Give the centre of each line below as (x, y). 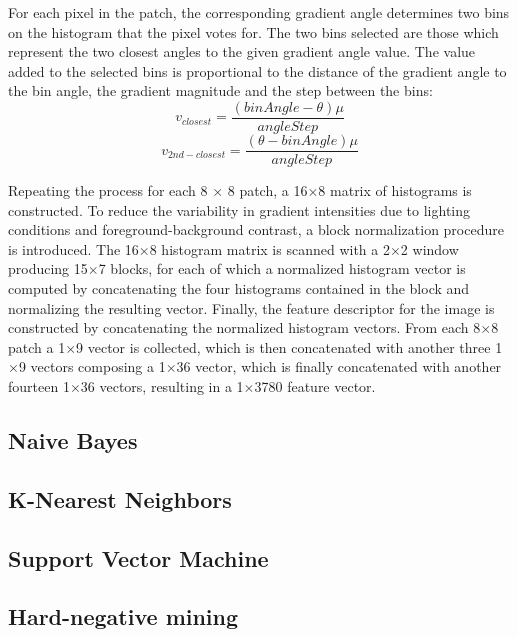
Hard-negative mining (123, 616)
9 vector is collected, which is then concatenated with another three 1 (289, 346)
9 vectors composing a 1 (92, 366)
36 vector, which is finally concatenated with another (339, 366)
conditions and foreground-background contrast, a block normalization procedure (256, 229)
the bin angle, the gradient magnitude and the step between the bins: (220, 90)
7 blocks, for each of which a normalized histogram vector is (282, 268)
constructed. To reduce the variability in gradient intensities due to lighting (239, 209)
